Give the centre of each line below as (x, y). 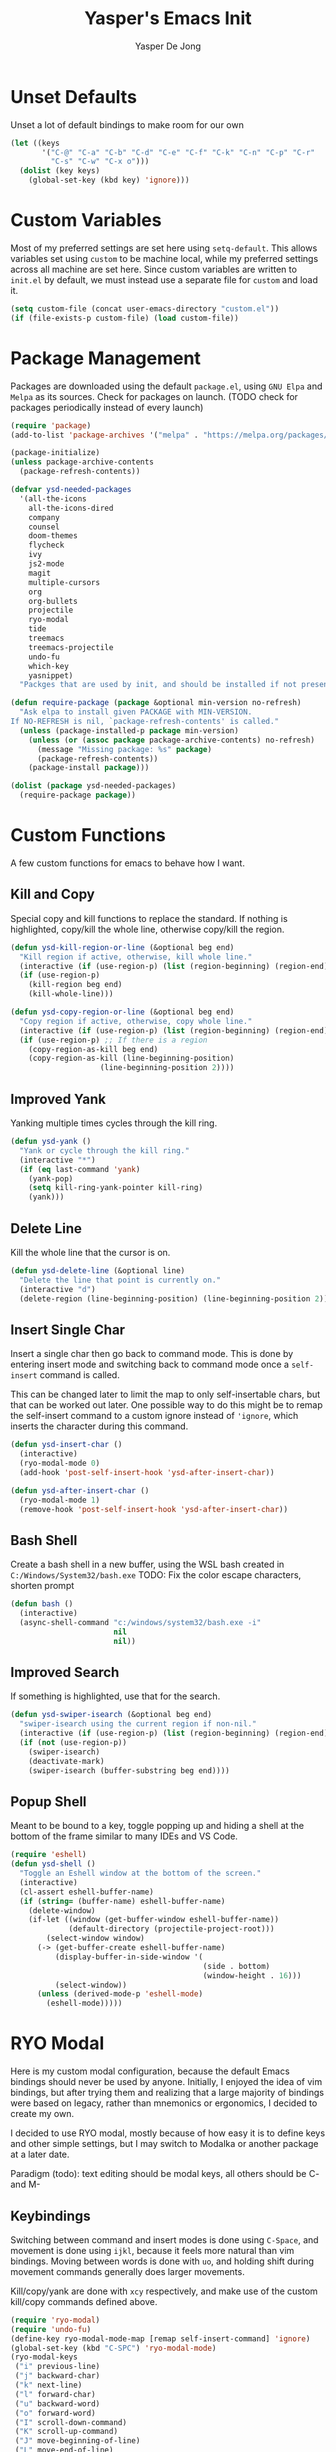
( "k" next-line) (48, 2385)
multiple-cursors (64, 582)
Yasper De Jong (168, 46)
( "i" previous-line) (57, 2367)
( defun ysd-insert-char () (66, 1445)
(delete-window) (62, 1910)
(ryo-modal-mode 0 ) (60, 1463)
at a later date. (40, 2154)
